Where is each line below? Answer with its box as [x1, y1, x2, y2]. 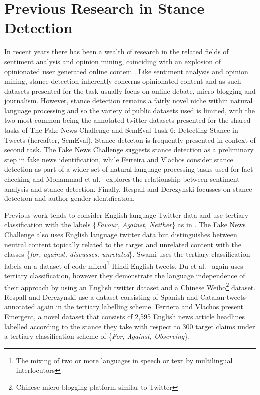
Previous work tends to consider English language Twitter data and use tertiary [4, 209, 249, 220]
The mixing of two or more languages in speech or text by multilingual [16, 355, 233, 365]
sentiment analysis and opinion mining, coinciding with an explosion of [4, 56, 221, 66]
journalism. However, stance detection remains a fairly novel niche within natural [4, 95, 253, 106]
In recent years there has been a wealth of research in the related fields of [4, 46, 229, 57]
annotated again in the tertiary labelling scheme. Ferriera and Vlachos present [4, 301, 244, 312]
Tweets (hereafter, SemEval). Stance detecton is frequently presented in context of [4, 134, 256, 145]
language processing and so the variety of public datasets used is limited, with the [4, 105, 255, 115]
